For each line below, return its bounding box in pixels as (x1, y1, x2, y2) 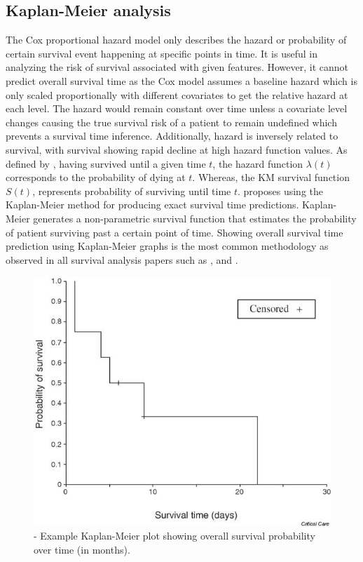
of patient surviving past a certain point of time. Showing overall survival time (6, 225, 343, 239)
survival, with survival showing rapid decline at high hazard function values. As (6, 142, 348, 156)
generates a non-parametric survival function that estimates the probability (33, 210, 357, 225)
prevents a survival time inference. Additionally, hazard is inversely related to (6, 128, 338, 143)
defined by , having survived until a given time (6, 156, 206, 170)
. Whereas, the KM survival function (192, 170, 350, 185)
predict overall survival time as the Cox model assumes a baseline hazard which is (6, 73, 357, 88)
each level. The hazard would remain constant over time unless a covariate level (6, 101, 348, 116)
